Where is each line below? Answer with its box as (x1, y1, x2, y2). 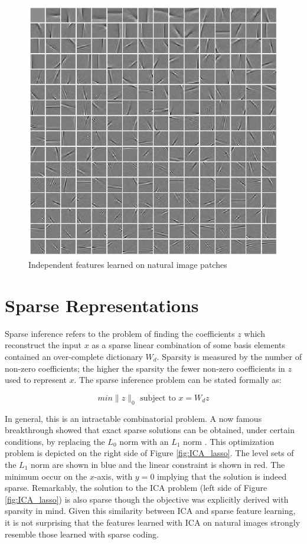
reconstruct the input (5, 339, 82, 351)
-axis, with (94, 470, 133, 482)
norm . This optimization (183, 435, 275, 447)
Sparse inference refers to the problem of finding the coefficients (5, 327, 235, 339)
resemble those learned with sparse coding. (5, 527, 159, 540)
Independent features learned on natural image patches (28, 258, 227, 271)
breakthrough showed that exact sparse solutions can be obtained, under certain (5, 424, 295, 436)
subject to (140, 394, 176, 402)
